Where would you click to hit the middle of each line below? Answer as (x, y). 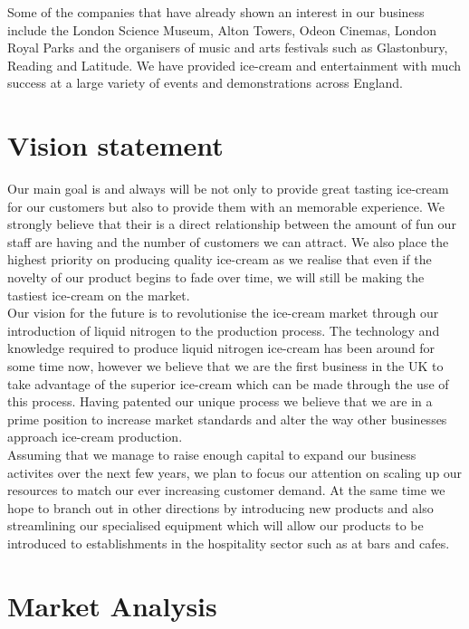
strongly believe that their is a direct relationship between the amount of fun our (232, 224)
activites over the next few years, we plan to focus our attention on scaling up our (235, 472)
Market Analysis (112, 605)
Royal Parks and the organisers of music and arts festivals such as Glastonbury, (228, 48)
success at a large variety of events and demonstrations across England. (205, 83)
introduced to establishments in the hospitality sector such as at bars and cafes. (229, 543)
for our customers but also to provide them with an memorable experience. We (226, 206)
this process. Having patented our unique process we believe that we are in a (220, 401)
